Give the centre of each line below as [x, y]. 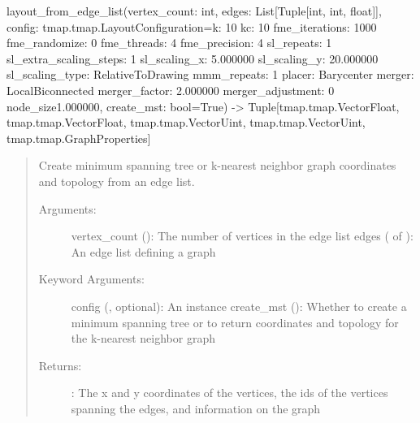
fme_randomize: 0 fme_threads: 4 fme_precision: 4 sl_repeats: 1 [169, 43]
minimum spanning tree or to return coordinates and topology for [235, 322]
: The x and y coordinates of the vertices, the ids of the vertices [229, 393]
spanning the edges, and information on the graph [196, 408]
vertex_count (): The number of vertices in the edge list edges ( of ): [242, 236]
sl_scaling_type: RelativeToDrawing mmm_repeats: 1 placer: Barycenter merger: [210, 74]
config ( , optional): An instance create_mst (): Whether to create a [239, 306]
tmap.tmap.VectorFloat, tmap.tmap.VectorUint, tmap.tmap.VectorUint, [186, 122]
